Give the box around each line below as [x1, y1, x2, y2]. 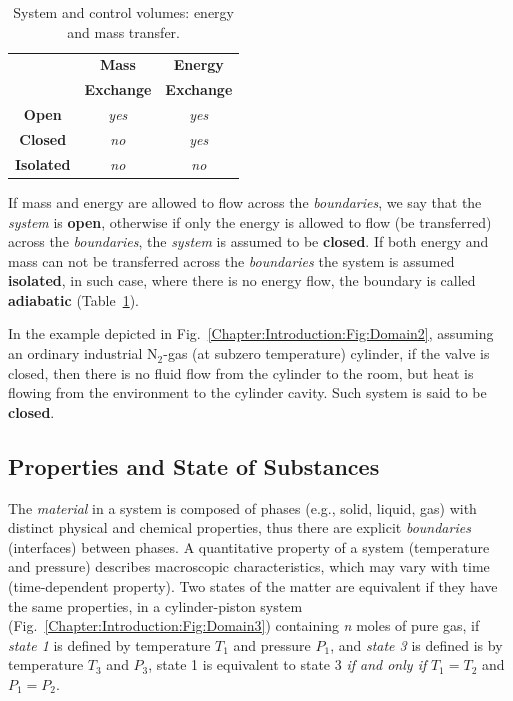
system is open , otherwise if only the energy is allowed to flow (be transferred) [8, 211, 492, 232]
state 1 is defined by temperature [8, 634, 211, 655]
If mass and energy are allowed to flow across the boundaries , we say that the [8, 191, 482, 212]
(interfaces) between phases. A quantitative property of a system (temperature [8, 536, 490, 557]
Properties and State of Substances [8, 450, 380, 481]
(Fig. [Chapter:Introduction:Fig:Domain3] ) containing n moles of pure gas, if [8, 615, 480, 636]
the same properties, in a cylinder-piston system [8, 595, 303, 616]
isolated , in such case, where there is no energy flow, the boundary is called [8, 270, 476, 291]
